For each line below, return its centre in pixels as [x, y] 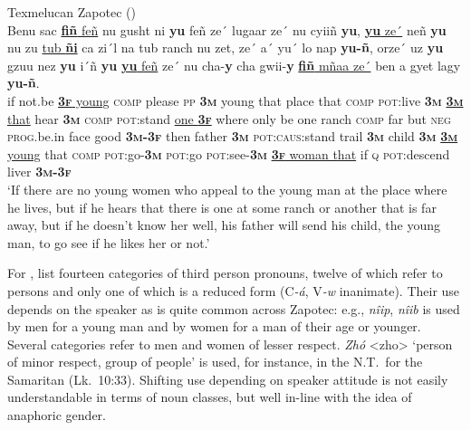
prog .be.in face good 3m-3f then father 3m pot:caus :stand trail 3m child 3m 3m [233, 136]
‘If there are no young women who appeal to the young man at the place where [227, 189]
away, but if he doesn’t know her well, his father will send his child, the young [224, 225]
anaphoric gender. [57, 415]
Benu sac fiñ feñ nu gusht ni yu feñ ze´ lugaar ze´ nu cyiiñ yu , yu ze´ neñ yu [227, 29]
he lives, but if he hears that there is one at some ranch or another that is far [222, 207]
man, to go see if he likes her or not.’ [109, 242]
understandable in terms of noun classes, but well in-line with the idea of [210, 397]
